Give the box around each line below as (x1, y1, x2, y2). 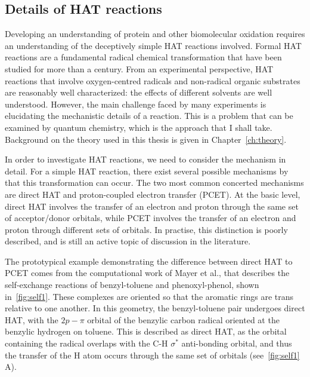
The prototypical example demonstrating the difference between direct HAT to (5, 255, 293, 267)
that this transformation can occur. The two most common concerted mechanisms (5, 176, 304, 189)
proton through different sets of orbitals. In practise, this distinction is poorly (5, 223, 288, 235)
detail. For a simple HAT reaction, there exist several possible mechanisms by (5, 164, 289, 177)
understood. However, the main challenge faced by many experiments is (5, 97, 266, 110)
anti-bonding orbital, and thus (181, 337, 292, 350)
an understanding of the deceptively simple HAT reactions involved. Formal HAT (5, 39, 302, 51)
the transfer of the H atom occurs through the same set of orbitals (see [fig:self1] (5, 348, 300, 361)
